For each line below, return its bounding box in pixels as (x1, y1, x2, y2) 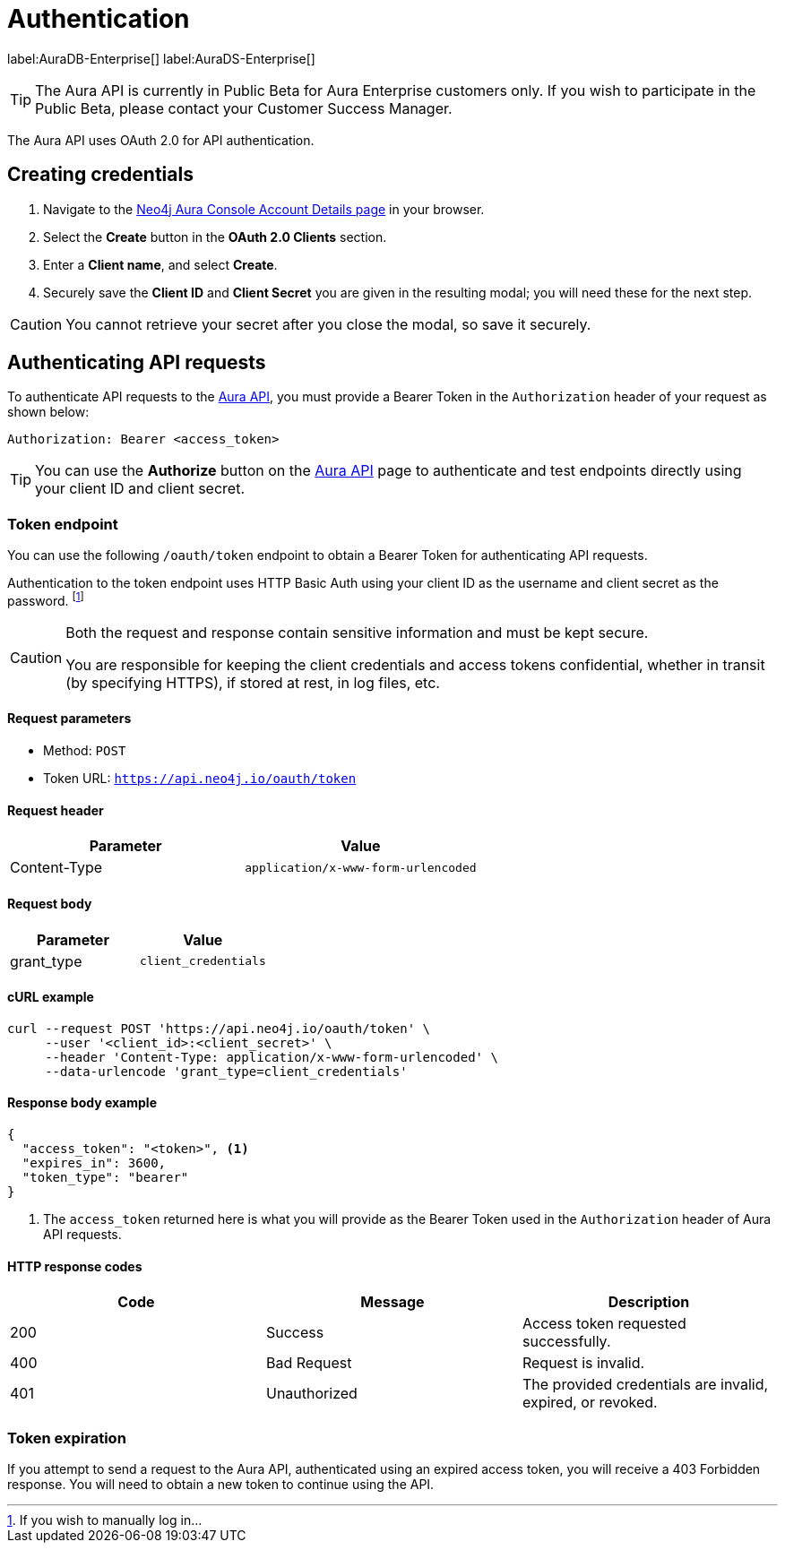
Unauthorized (265, 1384, 358, 1403)
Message (360, 1293, 425, 1312)
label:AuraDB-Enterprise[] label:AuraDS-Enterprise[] (7, 50, 315, 66)
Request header (7, 802, 104, 818)
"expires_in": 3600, (22, 1155, 167, 1170)
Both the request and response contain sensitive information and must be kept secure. (65, 623, 649, 642)
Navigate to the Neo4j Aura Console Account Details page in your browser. (43, 201, 485, 217)
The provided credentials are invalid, (522, 1375, 769, 1394)
